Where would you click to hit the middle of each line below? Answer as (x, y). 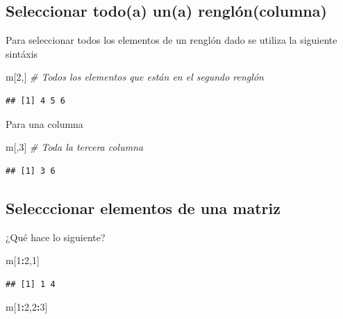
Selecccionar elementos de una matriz (143, 207)
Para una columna (44, 123)
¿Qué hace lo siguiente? (56, 237)
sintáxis (22, 53)
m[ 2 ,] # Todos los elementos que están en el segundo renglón (135, 77)
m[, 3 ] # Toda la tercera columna (75, 147)
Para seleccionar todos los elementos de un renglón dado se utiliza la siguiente (171, 40)
